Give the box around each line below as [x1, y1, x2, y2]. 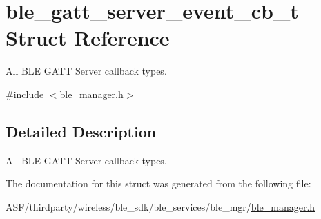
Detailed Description [6, 120, 157, 142]
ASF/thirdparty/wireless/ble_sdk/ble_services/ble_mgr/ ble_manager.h [6, 199, 315, 213]
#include [6, 86, 44, 101]
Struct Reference [6, 23, 170, 52]
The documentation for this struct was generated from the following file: [6, 176, 311, 191]
